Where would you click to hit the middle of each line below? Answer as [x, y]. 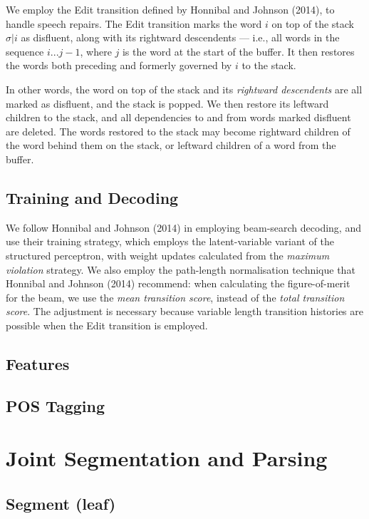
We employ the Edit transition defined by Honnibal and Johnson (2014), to [170, 9]
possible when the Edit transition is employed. [107, 325]
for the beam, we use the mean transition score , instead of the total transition [175, 297]
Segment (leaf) [61, 503]
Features [38, 363]
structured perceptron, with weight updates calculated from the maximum [168, 255]
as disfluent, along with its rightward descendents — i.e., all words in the [180, 37]
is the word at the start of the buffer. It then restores [238, 51]
